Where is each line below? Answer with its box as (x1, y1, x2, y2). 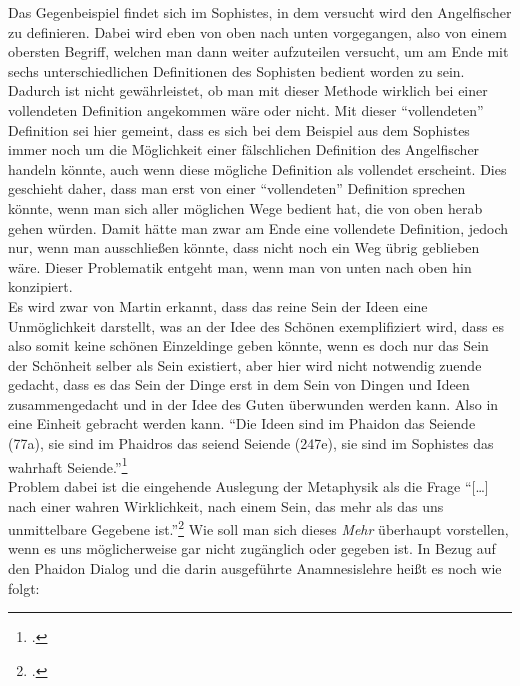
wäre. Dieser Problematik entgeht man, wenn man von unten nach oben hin (8, 256, 472, 277)
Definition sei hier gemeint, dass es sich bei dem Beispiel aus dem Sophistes (8, 119, 470, 140)
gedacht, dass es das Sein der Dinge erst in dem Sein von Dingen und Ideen (8, 374, 470, 395)
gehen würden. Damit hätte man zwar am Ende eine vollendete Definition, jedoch (8, 217, 508, 238)
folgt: (8, 577, 40, 598)
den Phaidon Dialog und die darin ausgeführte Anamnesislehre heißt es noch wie (8, 557, 502, 578)
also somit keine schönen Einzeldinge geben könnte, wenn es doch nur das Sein (8, 335, 489, 356)
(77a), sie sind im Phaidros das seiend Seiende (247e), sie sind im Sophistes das (8, 433, 494, 454)
